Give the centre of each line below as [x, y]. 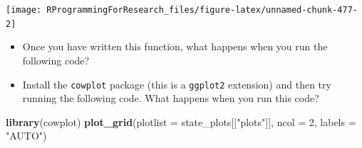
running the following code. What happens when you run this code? [171, 98]
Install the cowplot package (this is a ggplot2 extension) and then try [177, 84]
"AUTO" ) [26, 136]
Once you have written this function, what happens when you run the [175, 46]
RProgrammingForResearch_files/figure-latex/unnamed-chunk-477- [202, 10]
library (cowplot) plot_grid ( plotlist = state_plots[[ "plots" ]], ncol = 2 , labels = [181, 121]
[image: [24, 10]
